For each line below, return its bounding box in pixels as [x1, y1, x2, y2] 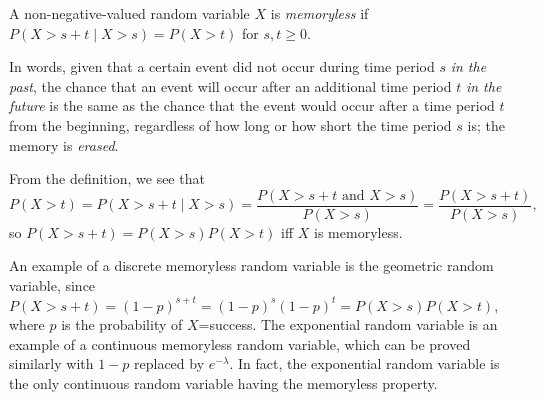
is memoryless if [270, 3, 369, 23]
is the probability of [61, 314, 183, 335]
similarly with [9, 353, 94, 374]
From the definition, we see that [9, 168, 205, 189]
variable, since [9, 275, 96, 295]
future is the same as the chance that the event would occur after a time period [9, 95, 495, 116]
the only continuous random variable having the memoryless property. [9, 372, 438, 393]
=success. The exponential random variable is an [198, 314, 498, 335]
